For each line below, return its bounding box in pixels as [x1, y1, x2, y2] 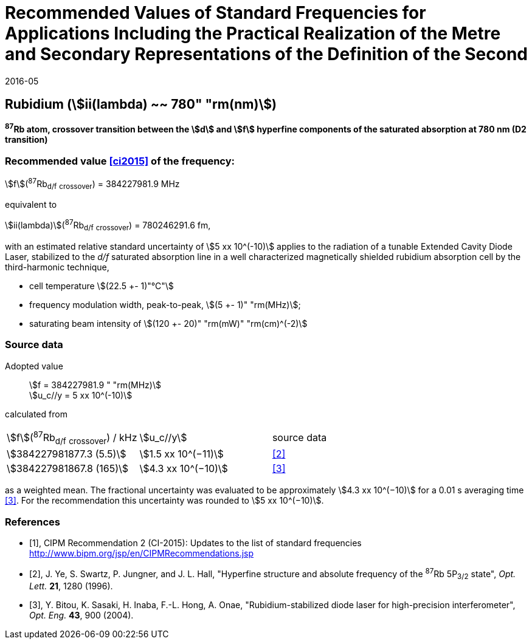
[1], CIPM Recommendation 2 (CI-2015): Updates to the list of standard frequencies [29, 537, 362, 548]
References [5, 515, 60, 528]
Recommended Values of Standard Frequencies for [5, 2, 426, 23]
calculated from [5, 408, 67, 419]
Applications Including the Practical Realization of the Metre [5, 23, 501, 44]
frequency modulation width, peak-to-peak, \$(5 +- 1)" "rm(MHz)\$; [29, 299, 301, 310]
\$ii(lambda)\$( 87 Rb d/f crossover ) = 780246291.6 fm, [5, 218, 211, 233]
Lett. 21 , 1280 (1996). [29, 581, 113, 592]
